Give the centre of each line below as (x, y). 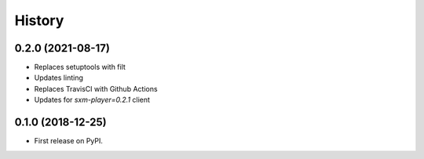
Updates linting (59, 78)
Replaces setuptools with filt (80, 67)
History (39, 20)
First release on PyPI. (69, 141)
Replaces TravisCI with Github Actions (96, 89)
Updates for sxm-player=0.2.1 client (92, 100)
